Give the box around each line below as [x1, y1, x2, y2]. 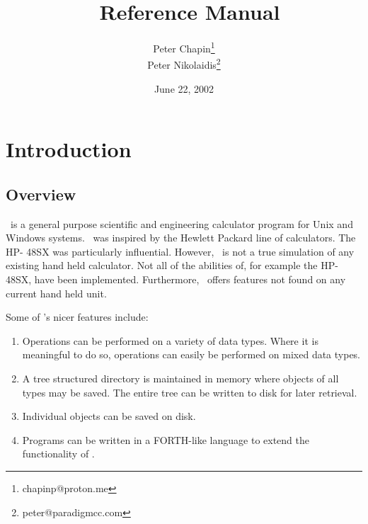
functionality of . [22, 446, 95, 461]
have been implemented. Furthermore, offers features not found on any [34, 271, 346, 286]
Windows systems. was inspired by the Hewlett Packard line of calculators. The [6, 230, 356, 245]
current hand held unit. [6, 285, 107, 300]
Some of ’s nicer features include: [6, 309, 149, 324]
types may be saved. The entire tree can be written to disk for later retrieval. [22, 385, 357, 399]
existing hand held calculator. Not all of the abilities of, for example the [6, 258, 318, 273]
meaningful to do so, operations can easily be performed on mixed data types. [22, 347, 361, 362]
